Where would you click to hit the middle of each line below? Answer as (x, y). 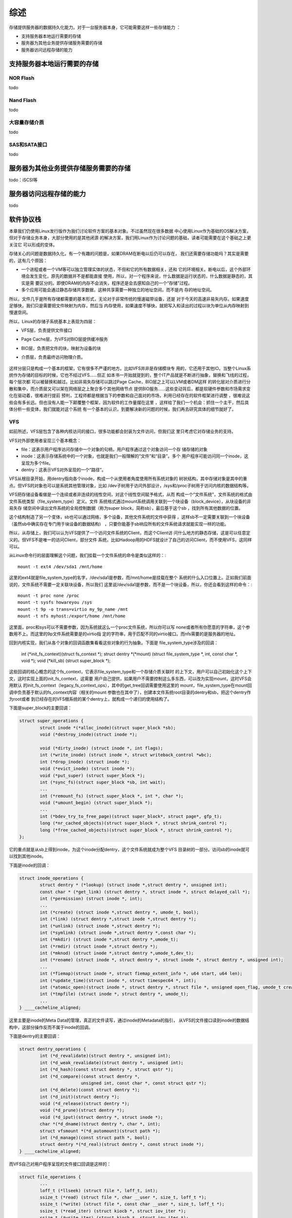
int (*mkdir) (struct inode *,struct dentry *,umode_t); (109, 940)
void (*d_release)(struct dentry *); (85, 1104)
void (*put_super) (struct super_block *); (92, 775)
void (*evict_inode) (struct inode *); (87, 769)
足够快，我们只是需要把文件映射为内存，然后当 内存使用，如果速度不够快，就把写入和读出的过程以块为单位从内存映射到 (129, 305)
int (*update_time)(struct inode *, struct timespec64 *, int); (118, 980)
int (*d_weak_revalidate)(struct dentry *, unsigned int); (112, 1063)
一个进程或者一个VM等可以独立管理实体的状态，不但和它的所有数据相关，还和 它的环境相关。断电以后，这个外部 (134, 269)
